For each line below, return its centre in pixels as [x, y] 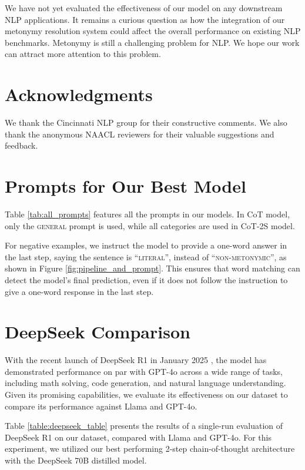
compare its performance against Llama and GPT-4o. [101, 406]
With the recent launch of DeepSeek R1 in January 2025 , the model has [136, 360]
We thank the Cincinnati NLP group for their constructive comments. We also [146, 122]
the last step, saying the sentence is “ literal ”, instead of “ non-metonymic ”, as [146, 256]
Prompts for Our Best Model [125, 186]
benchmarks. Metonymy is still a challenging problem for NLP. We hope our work [152, 42]
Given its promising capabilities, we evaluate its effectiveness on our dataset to [146, 395]
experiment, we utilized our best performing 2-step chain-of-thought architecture [150, 449]
